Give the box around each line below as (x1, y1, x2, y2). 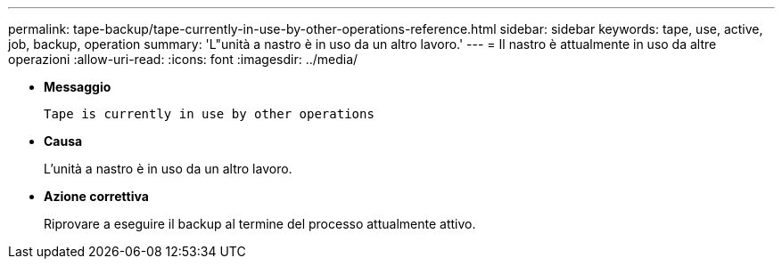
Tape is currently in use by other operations (44, 107, 375, 121)
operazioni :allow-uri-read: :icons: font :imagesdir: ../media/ (8, 52, 358, 67)
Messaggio (44, 79, 111, 94)
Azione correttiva (44, 189, 149, 204)
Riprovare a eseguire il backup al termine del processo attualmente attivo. (44, 216, 476, 231)
